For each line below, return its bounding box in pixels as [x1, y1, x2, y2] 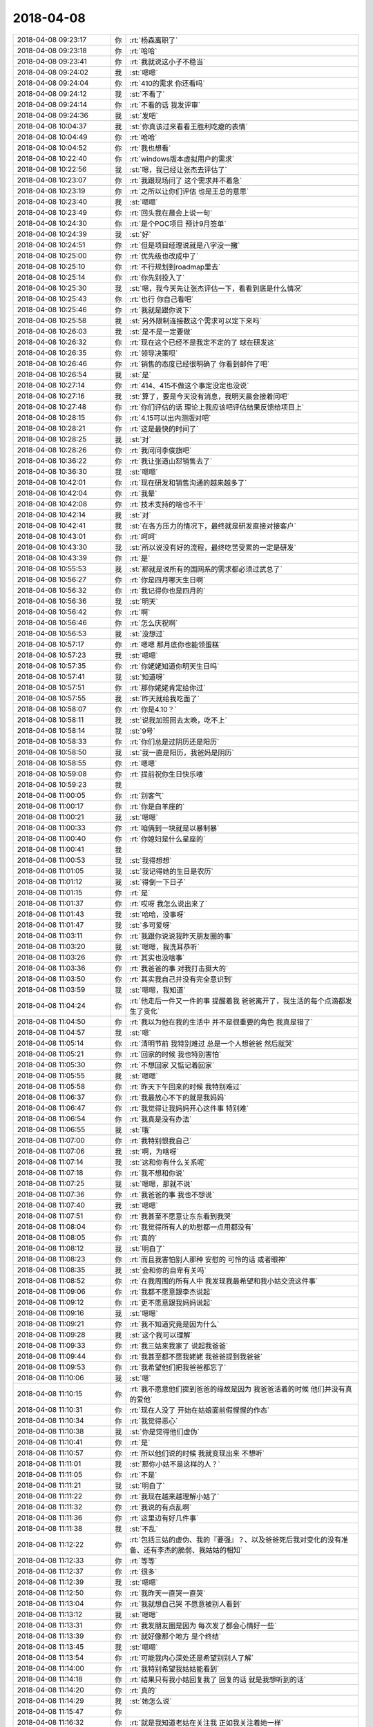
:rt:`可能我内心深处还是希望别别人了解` [129, 1653, 254, 1663]
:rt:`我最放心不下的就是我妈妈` [129, 1092, 227, 1102]
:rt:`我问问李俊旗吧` [129, 446, 192, 455]
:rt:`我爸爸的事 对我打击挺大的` [129, 964, 229, 973]
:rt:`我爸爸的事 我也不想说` [129, 1190, 215, 1199]
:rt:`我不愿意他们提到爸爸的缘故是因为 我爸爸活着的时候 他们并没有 [129, 1384, 345, 1393]
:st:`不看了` [129, 89, 165, 99]
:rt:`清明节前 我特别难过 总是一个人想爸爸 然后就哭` [129, 1038, 295, 1048]
